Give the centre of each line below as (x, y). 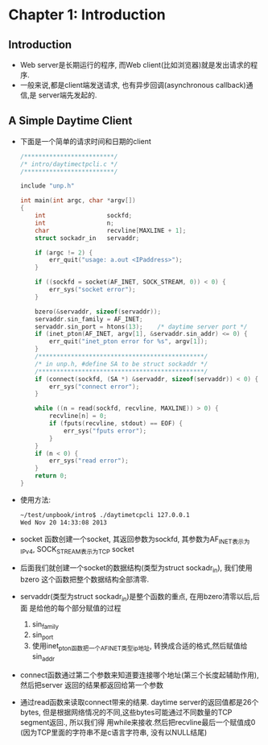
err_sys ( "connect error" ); (95, 387)
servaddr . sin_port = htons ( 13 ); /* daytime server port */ (141, 327)
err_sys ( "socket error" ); (93, 290)
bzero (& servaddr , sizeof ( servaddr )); (98, 312)
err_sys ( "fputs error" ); (105, 431)
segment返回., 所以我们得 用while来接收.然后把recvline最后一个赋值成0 (138, 722)
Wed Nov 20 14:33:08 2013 (63, 522)
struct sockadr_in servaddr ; (87, 238)
